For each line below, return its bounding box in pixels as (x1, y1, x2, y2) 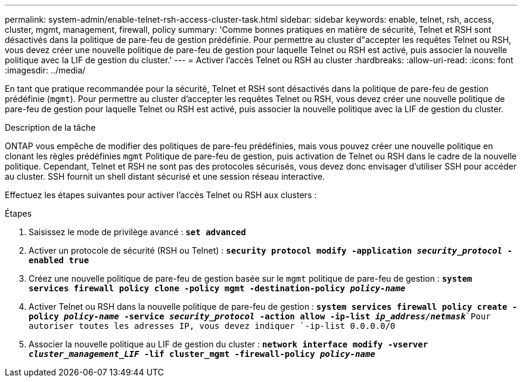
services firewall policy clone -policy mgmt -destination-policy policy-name (29, 284, 406, 293)
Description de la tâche (5, 122, 96, 133)
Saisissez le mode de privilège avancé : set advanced (29, 227, 246, 237)
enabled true (29, 255, 89, 265)
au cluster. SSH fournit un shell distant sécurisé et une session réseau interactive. (5, 171, 325, 181)
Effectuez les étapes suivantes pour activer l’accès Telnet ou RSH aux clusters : (5, 190, 317, 200)
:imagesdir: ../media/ (5, 65, 86, 75)
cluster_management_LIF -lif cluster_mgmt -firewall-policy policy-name (29, 349, 375, 359)
